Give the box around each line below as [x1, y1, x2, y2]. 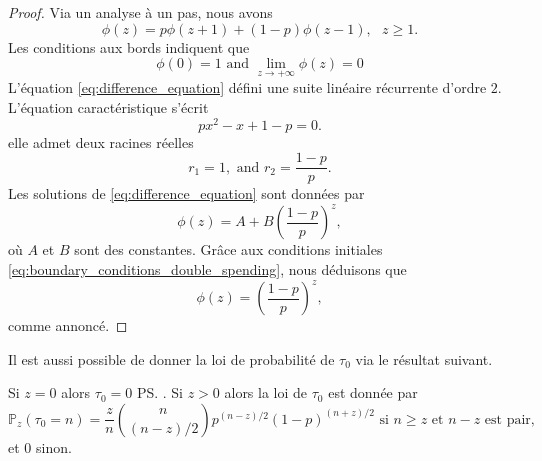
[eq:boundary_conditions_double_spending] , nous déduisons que [8, 259, 407, 280]
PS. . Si [136, 382, 183, 403]
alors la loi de [224, 382, 308, 403]
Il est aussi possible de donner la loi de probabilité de [8, 348, 335, 369]
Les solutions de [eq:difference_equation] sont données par [8, 183, 365, 204]
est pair [484, 412, 531, 427]
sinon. [35, 436, 72, 457]
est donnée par [328, 382, 418, 403]
